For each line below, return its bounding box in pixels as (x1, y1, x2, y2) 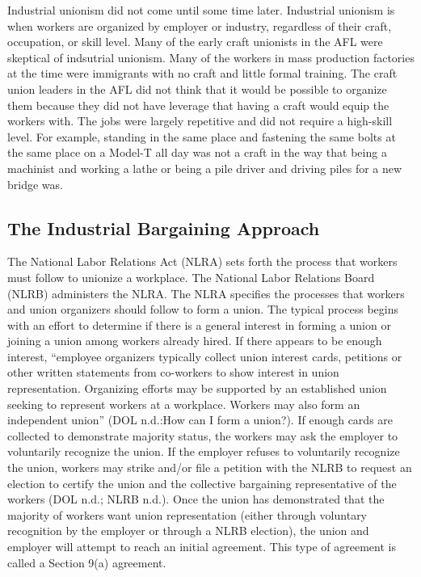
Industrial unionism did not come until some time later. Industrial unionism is (7, 2, 395, 18)
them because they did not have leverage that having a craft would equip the (7, 96, 389, 113)
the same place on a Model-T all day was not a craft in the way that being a (7, 144, 387, 161)
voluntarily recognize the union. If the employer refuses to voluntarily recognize (7, 443, 400, 460)
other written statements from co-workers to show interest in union (7, 364, 339, 381)
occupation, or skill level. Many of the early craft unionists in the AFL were (7, 33, 383, 50)
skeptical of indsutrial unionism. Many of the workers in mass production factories (7, 48, 415, 65)
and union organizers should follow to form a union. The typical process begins (7, 301, 398, 318)
